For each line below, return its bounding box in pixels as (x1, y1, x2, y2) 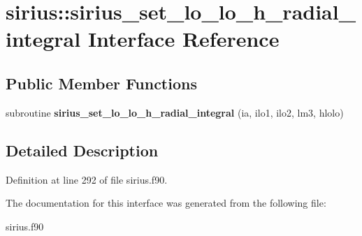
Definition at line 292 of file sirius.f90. (6, 172, 168, 186)
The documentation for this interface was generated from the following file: (6, 196, 326, 210)
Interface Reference (87, 24, 280, 53)
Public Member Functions (6, 72, 197, 94)
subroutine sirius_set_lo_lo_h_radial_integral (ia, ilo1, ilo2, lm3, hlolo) (6, 105, 344, 119)
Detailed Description (6, 139, 159, 161)
